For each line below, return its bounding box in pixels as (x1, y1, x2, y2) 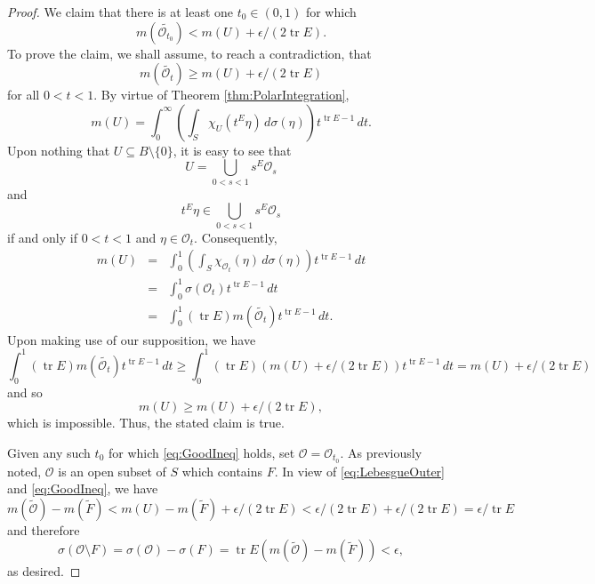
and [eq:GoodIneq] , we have (7, 479, 158, 498)
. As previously (340, 443, 422, 461)
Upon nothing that (7, 140, 110, 159)
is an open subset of (58, 461, 166, 480)
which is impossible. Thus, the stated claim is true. (7, 413, 285, 432)
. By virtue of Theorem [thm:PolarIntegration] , (93, 85, 350, 104)
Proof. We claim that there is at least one (7, 3, 234, 20)
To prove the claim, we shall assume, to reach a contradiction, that (7, 44, 372, 62)
